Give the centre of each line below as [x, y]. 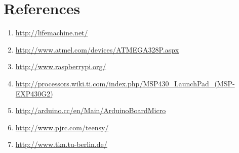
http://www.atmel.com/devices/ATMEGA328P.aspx [97, 49]
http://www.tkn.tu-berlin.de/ [61, 144]
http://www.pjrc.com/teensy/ [62, 127]
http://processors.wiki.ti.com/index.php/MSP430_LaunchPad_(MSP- [125, 83]
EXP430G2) [34, 93]
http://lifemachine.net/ [52, 33]
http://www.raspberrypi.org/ [61, 66]
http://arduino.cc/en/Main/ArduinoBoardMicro [91, 110]
